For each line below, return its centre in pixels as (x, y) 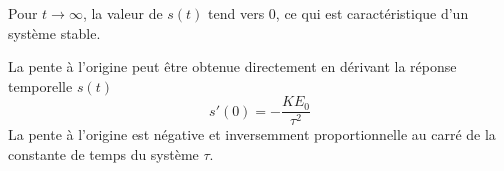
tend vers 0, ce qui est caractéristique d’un (338, 13)
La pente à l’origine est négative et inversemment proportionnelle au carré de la (252, 134)
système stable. (54, 32)
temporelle (40, 85)
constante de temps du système (103, 154)
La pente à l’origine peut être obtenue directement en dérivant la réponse (232, 66)
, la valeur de (122, 13)
